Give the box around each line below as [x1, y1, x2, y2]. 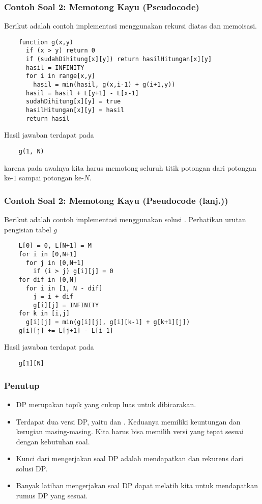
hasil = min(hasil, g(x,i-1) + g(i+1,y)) [33, 81, 176, 89]
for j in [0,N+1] [25, 259, 84, 267]
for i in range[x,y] [25, 72, 95, 80]
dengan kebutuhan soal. [16, 436, 90, 446]
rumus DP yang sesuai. [16, 490, 88, 501]
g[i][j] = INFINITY [33, 301, 99, 309]
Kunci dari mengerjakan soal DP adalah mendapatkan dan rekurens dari [16, 453, 243, 464]
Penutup [4, 379, 40, 391]
